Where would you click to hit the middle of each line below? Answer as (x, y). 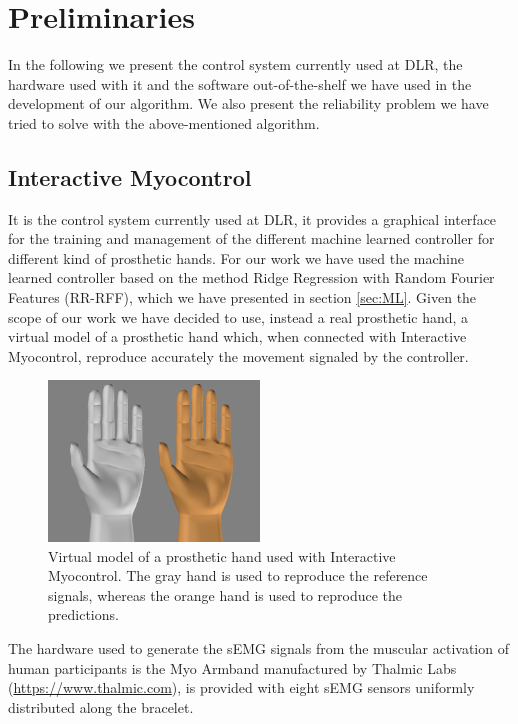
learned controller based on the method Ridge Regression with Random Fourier (251, 277)
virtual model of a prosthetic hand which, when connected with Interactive (237, 336)
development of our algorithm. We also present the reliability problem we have (248, 103)
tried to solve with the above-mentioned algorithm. (164, 122)
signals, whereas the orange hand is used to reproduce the (225, 594)
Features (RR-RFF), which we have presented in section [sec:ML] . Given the (242, 297)
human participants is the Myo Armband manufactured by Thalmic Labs (232, 667)
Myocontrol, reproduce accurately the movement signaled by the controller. (238, 355)
